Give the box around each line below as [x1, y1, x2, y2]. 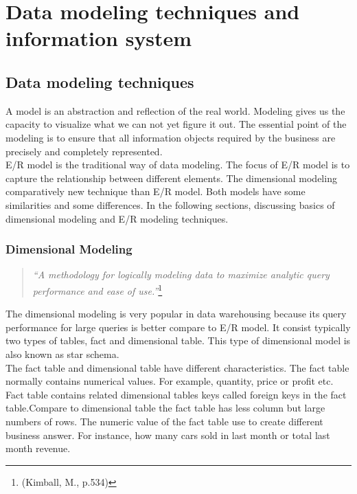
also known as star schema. [5, 346, 119, 361]
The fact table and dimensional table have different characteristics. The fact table [5, 360, 349, 374]
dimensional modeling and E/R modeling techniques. [5, 211, 229, 225]
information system [5, 24, 192, 52]
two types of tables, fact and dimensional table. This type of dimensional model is [5, 333, 351, 348]
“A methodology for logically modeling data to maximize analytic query [32, 267, 330, 282]
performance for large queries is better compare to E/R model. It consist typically [5, 319, 351, 334]
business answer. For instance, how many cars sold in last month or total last [5, 427, 330, 442]
